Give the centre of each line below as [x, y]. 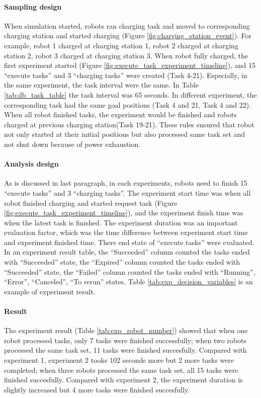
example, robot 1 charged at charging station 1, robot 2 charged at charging [121, 45]
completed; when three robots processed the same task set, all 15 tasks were [121, 370]
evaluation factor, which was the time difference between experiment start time [126, 232]
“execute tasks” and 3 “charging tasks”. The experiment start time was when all [127, 192]
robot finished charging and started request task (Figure [91, 203]
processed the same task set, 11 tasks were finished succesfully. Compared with [125, 350]
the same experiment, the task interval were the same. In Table [102, 85]
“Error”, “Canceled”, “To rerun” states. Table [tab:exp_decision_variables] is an [128, 282]
